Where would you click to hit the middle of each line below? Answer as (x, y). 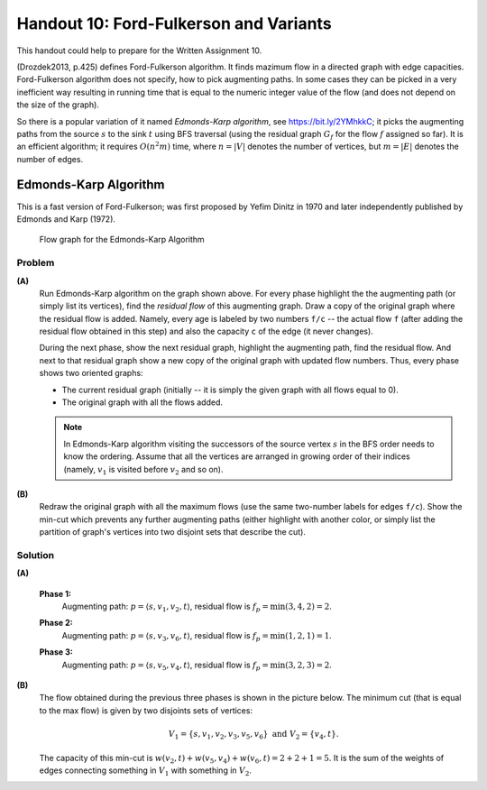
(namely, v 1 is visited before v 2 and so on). (144, 470)
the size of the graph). (58, 105)
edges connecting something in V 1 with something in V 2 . (146, 771)
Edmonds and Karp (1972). (66, 219)
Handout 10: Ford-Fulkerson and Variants (175, 23)
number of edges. (50, 159)
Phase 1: (55, 593)
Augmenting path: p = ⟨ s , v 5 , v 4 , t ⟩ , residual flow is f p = (165, 666)
